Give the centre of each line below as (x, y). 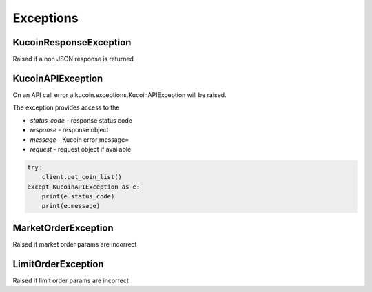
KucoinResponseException (72, 42)
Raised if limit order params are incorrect (71, 280)
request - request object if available (81, 149)
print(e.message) (71, 206)
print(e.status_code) (78, 197)
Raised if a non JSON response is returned (73, 59)
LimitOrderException (58, 264)
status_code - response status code (81, 120)
